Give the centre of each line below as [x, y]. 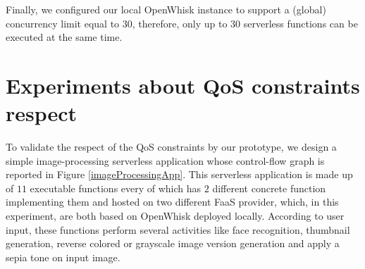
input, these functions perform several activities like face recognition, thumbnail [178, 229]
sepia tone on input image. [63, 257]
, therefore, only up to [180, 23]
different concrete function [269, 188]
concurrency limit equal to [63, 23]
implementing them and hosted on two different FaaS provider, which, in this [172, 202]
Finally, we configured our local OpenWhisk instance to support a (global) [166, 9]
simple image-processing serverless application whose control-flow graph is [165, 160]
